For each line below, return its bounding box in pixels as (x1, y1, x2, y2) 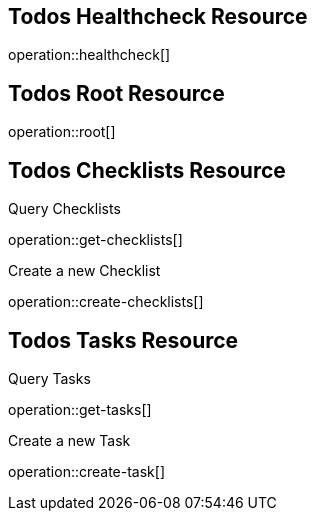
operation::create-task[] (8, 462, 166, 480)
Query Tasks (8, 369, 91, 387)
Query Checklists (8, 200, 121, 218)
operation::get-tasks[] (8, 400, 152, 418)
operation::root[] (8, 123, 116, 141)
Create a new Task (8, 431, 131, 449)
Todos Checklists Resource (8, 157, 286, 183)
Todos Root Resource (8, 80, 225, 106)
